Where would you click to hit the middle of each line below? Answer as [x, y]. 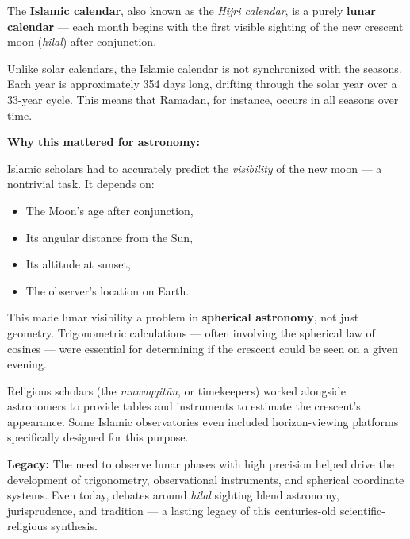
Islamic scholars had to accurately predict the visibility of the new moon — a [195, 168]
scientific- [362, 510]
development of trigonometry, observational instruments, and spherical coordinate [206, 479]
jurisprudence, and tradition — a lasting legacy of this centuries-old [172, 510]
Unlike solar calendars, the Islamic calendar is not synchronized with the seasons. [205, 68]
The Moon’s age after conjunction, [109, 210]
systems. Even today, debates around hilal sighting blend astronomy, [173, 495]
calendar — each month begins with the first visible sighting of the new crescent [205, 26]
